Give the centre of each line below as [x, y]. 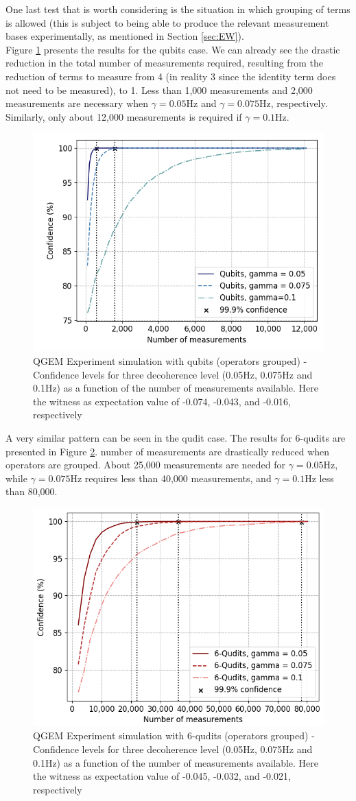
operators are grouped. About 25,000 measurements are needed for [146, 465]
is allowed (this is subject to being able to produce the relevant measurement [167, 22]
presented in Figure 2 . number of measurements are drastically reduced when [168, 451]
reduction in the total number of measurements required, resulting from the [164, 63]
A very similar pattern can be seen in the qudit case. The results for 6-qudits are [176, 437]
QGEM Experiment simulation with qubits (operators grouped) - [170, 360]
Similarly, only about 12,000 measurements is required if [124, 116]
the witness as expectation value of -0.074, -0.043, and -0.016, [162, 401]
